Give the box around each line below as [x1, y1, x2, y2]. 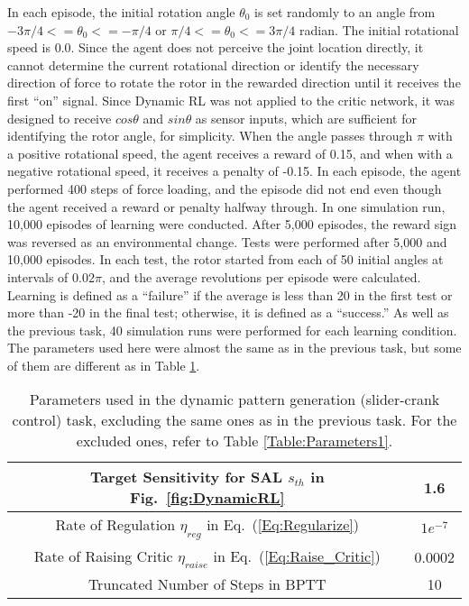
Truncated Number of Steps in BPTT [87, 573, 326, 594]
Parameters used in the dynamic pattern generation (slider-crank [29, 389, 440, 410]
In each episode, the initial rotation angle [7, 3, 235, 21]
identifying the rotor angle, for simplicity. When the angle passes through [7, 126, 413, 145]
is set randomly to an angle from [254, 3, 436, 21]
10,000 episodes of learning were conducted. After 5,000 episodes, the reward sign [7, 215, 456, 234]
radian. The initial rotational [299, 20, 459, 39]
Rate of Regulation [55, 514, 176, 536]
